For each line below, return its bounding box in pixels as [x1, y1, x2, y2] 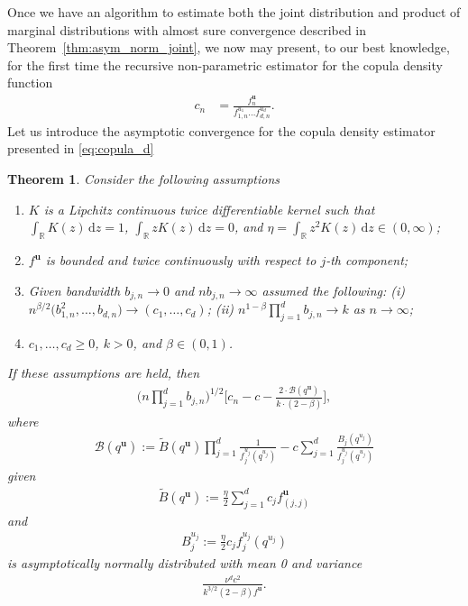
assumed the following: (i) [262, 280, 406, 299]
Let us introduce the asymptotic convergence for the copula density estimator [7, 121, 436, 140]
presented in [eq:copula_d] [7, 139, 154, 158]
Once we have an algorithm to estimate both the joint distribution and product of [7, 3, 461, 21]
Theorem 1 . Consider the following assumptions [7, 170, 280, 188]
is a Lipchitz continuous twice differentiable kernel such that [43, 199, 375, 218]
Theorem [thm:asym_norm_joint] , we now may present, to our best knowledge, [7, 38, 450, 57]
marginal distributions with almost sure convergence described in [7, 20, 367, 39]
